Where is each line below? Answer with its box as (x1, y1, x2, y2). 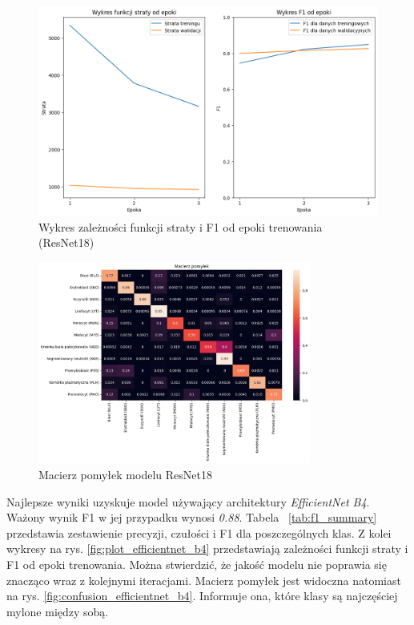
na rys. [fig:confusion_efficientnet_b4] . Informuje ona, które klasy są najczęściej (6, 587, 398, 604)
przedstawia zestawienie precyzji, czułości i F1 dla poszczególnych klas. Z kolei (6, 524, 392, 541)
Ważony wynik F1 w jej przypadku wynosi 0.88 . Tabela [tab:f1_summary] (6, 509, 377, 526)
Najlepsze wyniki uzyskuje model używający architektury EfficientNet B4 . (6, 493, 370, 510)
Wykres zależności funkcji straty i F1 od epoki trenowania (38, 218, 323, 235)
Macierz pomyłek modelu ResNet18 (38, 466, 212, 483)
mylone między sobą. (6, 603, 109, 619)
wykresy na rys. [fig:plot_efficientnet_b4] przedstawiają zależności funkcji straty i (6, 540, 408, 557)
